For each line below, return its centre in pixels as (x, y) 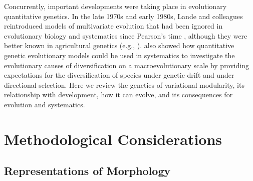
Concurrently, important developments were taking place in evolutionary (115, 6)
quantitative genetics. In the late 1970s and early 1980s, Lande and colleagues (123, 16)
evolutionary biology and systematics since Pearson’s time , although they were (126, 35)
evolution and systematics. (45, 104)
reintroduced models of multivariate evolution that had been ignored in (113, 26)
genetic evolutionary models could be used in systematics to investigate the (119, 55)
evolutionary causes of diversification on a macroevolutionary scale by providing (126, 65)
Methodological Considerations (113, 139)
